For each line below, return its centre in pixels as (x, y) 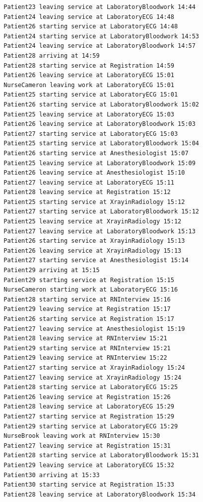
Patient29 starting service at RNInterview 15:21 (87, 348)
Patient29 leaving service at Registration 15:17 (87, 309)
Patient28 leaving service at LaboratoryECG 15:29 (89, 407)
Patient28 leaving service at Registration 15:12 (87, 192)
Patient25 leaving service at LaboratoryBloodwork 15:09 (100, 163)
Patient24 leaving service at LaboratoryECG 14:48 (89, 17)
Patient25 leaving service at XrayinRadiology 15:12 (93, 222)
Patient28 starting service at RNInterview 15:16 (87, 299)
